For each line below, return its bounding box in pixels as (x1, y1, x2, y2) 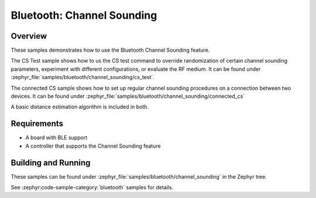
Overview (11, 31, 47, 41)
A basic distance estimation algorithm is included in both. (11, 103, 149, 111)
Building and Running (11, 158, 91, 168)
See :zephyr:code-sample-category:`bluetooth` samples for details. (11, 184, 174, 190)
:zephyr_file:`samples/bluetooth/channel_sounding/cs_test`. (11, 74, 154, 81)
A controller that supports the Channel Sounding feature (25, 142, 161, 149)
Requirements (11, 119, 64, 129)
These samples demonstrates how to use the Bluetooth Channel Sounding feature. (11, 47, 210, 54)
